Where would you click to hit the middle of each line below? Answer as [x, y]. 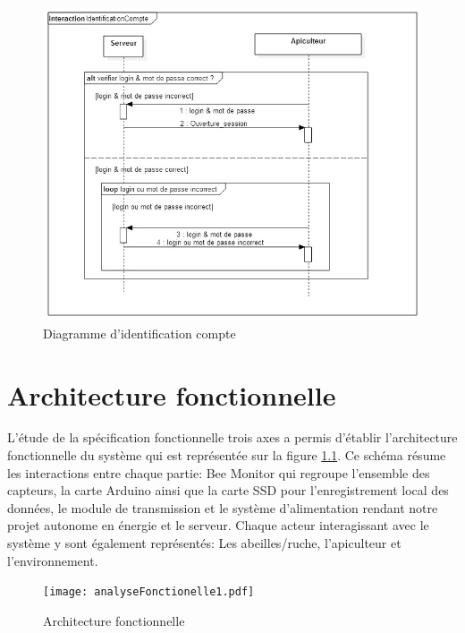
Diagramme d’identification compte [139, 333]
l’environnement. [53, 560]
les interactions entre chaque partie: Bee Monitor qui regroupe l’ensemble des [219, 472]
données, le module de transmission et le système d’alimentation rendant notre [223, 507]
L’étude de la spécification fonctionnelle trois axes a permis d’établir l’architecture [232, 437]
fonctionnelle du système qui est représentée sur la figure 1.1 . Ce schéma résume [227, 455]
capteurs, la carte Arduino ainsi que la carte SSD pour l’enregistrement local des [228, 490]
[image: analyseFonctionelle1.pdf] [149, 592]
